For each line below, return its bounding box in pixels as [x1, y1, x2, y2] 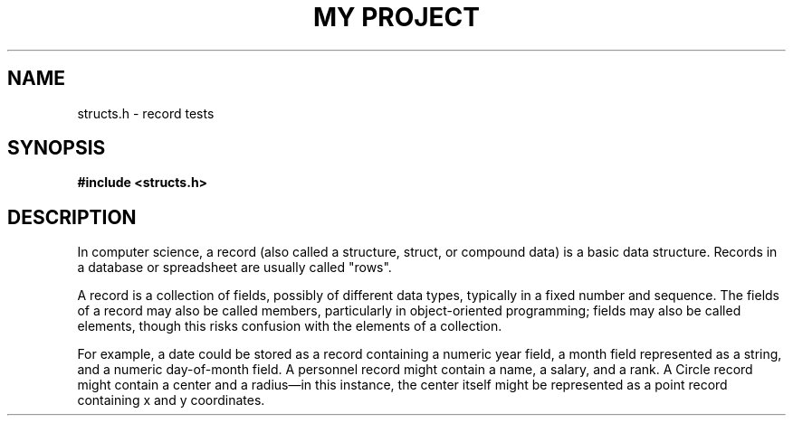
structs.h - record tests [77, 105, 215, 121]
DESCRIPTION [7, 205, 137, 229]
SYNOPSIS [7, 136, 106, 160]
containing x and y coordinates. [77, 392, 265, 409]
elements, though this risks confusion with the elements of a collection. [77, 318, 502, 334]
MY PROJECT [312, 2, 481, 33]
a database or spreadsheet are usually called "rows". [77, 259, 392, 276]
